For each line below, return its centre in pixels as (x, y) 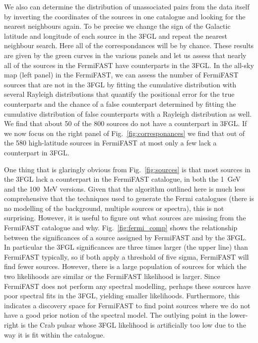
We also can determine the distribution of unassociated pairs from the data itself (127, 6)
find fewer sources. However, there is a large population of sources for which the (125, 266)
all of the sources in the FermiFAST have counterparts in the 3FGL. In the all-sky (129, 65)
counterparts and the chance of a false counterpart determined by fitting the (120, 103)
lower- (239, 315)
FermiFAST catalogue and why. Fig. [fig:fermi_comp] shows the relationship (121, 228)
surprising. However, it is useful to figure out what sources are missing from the (125, 218)
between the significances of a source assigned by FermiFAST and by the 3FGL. (125, 237)
